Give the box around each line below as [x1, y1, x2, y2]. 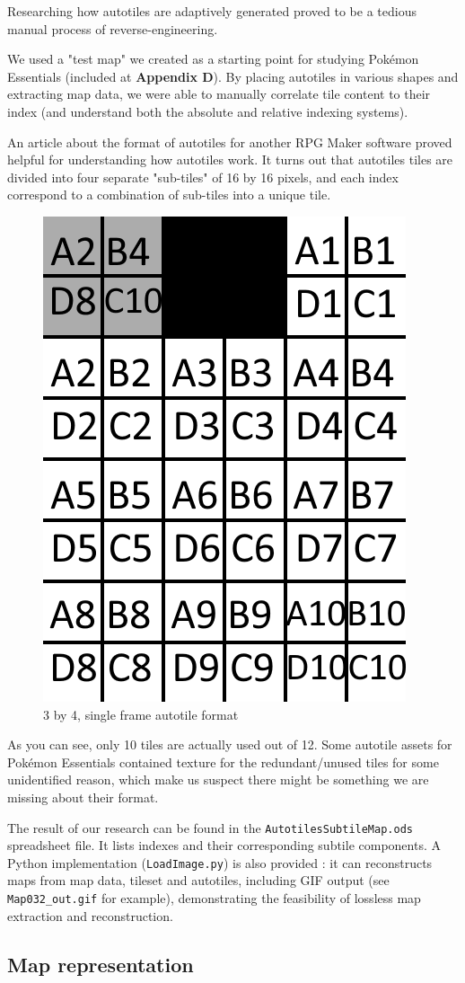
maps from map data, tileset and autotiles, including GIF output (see [7, 871, 390, 890]
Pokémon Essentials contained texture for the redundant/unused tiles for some [7, 752, 439, 771]
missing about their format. [7, 787, 159, 806]
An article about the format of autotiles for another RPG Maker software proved [7, 132, 452, 151]
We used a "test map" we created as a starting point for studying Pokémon [7, 49, 419, 68]
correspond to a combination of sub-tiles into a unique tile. [7, 185, 331, 204]
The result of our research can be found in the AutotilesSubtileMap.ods [7, 818, 413, 837]
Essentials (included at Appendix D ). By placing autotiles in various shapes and [7, 66, 459, 85]
